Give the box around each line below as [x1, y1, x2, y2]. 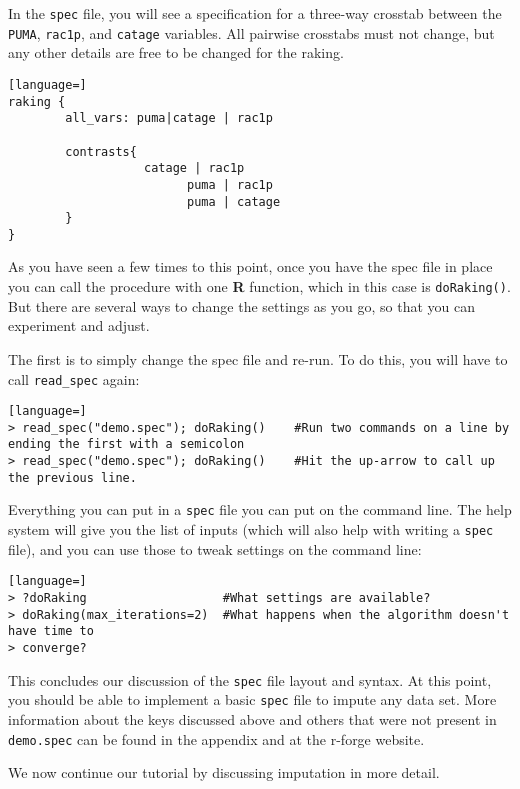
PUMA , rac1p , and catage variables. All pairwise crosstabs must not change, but [8, 22, 495, 43]
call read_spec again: [8, 368, 140, 389]
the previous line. [8, 470, 137, 485]
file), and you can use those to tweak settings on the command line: [8, 538, 422, 559]
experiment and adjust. [8, 315, 150, 336]
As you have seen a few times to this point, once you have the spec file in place [8, 256, 493, 277]
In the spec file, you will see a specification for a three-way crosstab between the [8, 3, 502, 23]
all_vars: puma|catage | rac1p [65, 111, 273, 126]
